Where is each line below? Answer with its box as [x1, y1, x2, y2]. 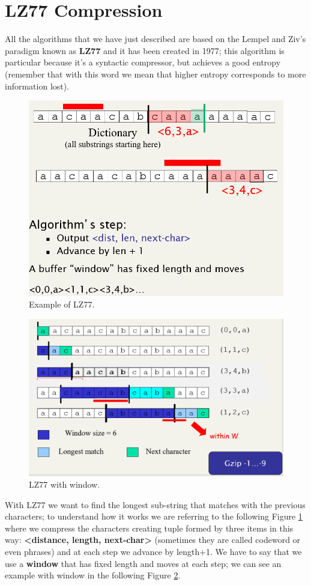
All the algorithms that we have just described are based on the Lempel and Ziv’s [5, 32, 306, 45]
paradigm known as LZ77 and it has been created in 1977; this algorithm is [5, 44, 285, 56]
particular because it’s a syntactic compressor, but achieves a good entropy [5, 56, 281, 68]
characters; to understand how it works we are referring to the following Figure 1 [5, 510, 303, 523]
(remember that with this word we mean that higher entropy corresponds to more [5, 67, 306, 80]
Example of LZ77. [29, 298, 95, 311]
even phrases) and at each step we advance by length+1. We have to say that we [5, 545, 302, 558]
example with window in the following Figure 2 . [5, 569, 181, 581]
